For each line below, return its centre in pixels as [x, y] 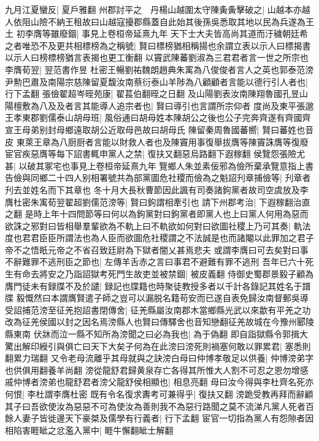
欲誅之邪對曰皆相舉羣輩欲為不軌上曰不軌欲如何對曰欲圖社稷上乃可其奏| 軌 [154, 225]
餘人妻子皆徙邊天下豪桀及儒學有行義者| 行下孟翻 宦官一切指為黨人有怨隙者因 [159, 418]
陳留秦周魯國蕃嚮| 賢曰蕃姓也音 [251, 129]
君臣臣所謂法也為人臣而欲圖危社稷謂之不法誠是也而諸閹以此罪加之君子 [172, 238]
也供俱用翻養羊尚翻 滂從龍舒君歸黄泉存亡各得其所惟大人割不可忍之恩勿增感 [157, 370]
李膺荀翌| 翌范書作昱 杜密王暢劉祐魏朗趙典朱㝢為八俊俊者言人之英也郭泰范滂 [159, 69]
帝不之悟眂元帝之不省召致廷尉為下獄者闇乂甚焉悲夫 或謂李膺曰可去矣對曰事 [157, 249]
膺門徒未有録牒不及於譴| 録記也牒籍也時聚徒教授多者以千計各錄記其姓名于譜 [158, 286]
